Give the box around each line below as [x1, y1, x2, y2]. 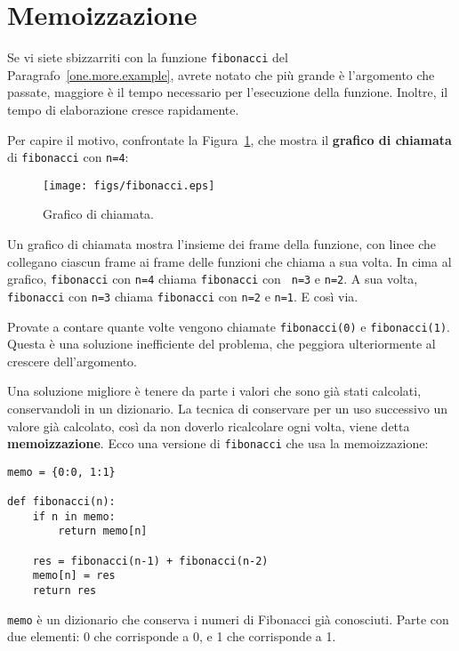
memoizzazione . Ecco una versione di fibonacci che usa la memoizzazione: [7, 434, 429, 453]
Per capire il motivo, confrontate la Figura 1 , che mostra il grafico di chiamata [7, 130, 452, 149]
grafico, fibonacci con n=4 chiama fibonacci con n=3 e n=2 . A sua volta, [7, 269, 418, 288]
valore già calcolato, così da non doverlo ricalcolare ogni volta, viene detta [7, 416, 410, 435]
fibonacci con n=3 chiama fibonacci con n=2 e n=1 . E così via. [7, 286, 358, 305]
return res [32, 584, 97, 598]
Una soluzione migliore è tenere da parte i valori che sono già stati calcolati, [7, 382, 422, 400]
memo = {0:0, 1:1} [7, 465, 116, 478]
